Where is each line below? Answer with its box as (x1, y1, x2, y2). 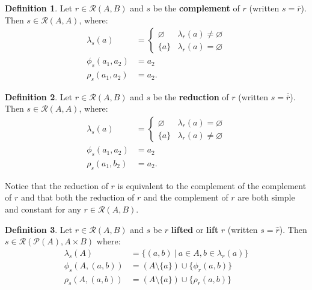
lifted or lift (171, 223, 219, 235)
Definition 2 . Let (5, 90, 73, 103)
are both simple (237, 191, 295, 204)
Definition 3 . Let (5, 223, 73, 235)
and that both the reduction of (20, 191, 135, 204)
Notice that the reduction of (5, 179, 108, 192)
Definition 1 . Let (5, 2, 73, 14)
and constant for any (5, 202, 81, 215)
